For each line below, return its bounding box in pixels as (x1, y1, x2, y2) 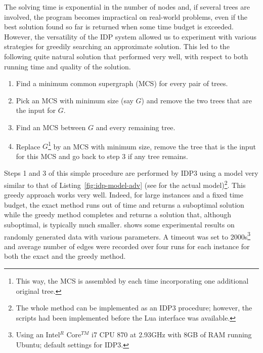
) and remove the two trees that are (141, 95, 252, 105)
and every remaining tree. (96, 122, 176, 132)
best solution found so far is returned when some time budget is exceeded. (4, 21, 234, 32)
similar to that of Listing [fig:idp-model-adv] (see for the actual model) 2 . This (4, 178, 246, 190)
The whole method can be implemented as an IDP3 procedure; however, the (16, 302, 252, 313)
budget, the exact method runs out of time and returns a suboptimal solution (4, 199, 244, 210)
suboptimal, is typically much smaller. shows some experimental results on (4, 219, 235, 229)
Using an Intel (16, 329, 60, 340)
